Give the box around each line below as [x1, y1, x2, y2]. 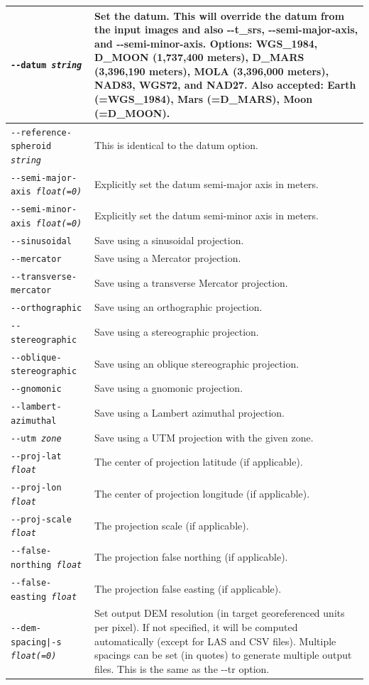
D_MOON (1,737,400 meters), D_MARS [94, 50, 304, 65]
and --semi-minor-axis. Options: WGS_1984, [94, 35, 318, 50]
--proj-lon [11, 483, 62, 493]
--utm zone [11, 433, 62, 444]
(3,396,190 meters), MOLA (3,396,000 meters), [94, 63, 329, 78]
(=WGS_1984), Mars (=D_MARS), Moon [94, 92, 313, 106]
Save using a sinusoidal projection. [94, 232, 244, 247]
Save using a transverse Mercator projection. [94, 275, 288, 290]
